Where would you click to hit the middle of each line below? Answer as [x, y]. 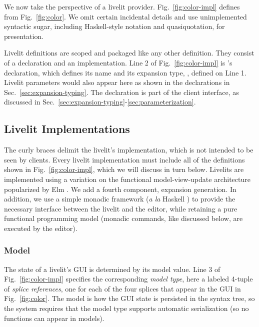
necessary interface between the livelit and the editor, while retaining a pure [121, 208]
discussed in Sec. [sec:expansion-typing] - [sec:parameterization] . [100, 102]
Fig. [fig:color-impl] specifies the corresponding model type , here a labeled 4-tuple [128, 279]
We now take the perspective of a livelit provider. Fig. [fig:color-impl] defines [122, 6]
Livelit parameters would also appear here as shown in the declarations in [117, 82]
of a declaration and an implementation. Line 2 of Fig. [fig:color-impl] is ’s [118, 62]
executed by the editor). [41, 228]
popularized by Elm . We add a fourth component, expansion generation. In [120, 189]
